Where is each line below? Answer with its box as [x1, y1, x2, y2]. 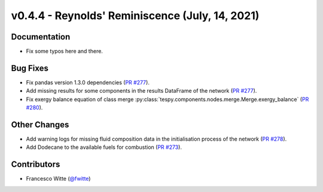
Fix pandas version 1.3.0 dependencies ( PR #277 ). [26, 78, 150, 86]
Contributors [11, 159, 60, 170]
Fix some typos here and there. [26, 48, 103, 55]
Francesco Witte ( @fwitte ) [26, 175, 91, 182]
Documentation [11, 32, 71, 42]
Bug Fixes [11, 63, 49, 73]
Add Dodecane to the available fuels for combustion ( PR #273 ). [26, 144, 182, 151]
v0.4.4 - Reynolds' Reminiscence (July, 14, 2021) [11, 9, 260, 22]
